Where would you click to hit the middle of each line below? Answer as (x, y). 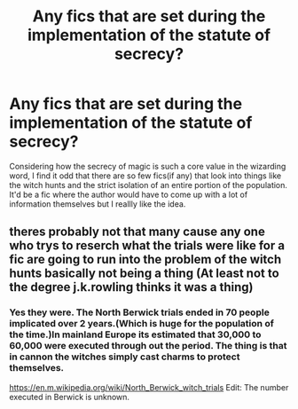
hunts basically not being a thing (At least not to (144, 274)
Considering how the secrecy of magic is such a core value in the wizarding (148, 166)
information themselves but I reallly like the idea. (98, 204)
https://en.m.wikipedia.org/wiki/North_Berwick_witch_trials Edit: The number (149, 387)
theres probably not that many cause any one (137, 232)
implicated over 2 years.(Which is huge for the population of (142, 324)
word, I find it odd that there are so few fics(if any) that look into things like (145, 176)
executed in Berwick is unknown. (70, 397)
